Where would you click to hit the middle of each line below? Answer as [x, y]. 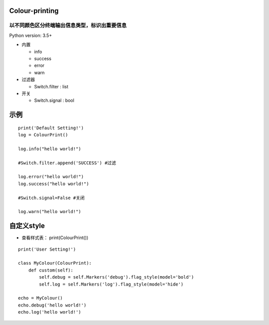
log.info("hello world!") [50, 149]
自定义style [27, 226]
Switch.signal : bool [54, 100]
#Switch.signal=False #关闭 [51, 198]
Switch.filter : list [51, 86]
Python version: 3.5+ [31, 35]
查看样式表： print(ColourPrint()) [55, 238]
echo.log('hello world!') [50, 312]
